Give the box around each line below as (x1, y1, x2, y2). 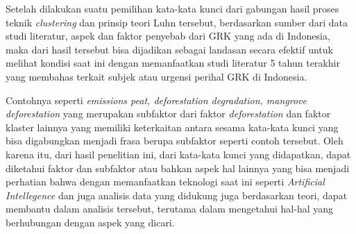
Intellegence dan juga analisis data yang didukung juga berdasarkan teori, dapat (6, 187, 348, 202)
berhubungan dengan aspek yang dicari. (6, 215, 175, 229)
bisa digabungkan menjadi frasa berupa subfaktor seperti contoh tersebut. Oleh (6, 133, 344, 148)
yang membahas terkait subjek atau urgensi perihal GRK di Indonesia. (6, 69, 307, 83)
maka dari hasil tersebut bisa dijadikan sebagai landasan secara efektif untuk (6, 42, 333, 56)
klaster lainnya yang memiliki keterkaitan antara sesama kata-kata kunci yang (6, 119, 339, 134)
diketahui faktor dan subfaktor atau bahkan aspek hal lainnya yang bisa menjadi (6, 160, 350, 175)
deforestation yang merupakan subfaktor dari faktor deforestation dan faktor (6, 106, 331, 121)
